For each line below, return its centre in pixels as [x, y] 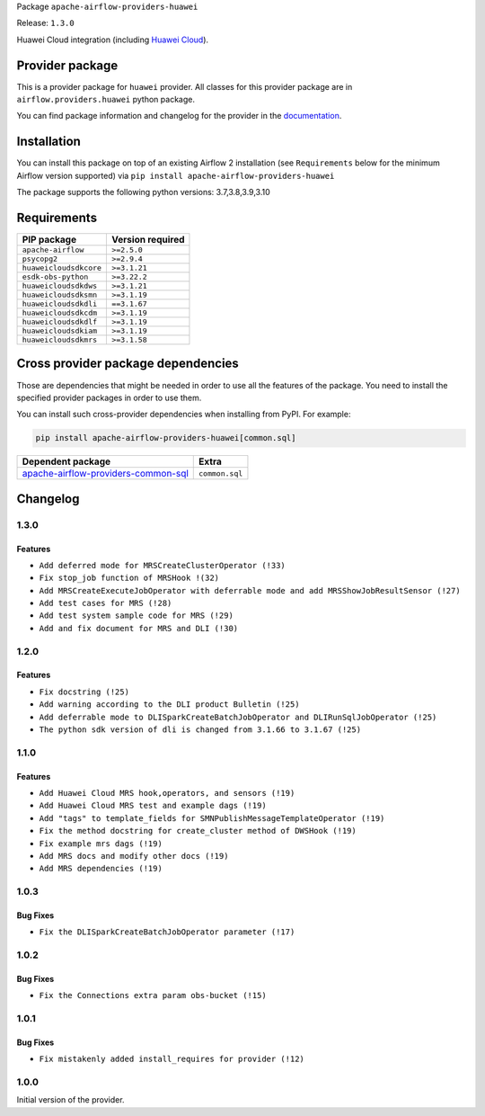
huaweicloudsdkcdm [60, 313]
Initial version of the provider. [71, 1100]
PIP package [49, 240]
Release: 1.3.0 [46, 23]
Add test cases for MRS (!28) [106, 603]
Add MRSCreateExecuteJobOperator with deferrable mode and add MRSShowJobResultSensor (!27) [250, 590]
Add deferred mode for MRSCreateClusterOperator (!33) [163, 565]
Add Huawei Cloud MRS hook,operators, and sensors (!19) [167, 793]
